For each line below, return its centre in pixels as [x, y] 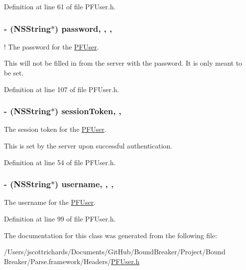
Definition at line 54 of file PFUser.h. [60, 162]
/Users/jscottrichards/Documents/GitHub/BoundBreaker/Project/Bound [115, 252]
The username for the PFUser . [50, 202]
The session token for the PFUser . [55, 129]
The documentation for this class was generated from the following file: [111, 235]
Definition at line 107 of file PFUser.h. [61, 89]
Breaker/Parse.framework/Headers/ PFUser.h [72, 261]
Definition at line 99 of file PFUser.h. [60, 219]
